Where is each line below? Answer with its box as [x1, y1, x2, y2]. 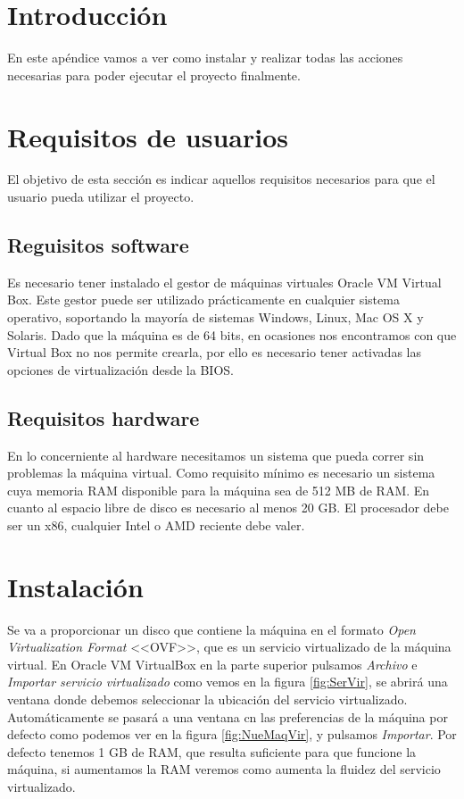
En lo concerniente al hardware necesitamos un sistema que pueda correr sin [7, 445, 425, 464]
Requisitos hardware [7, 404, 200, 431]
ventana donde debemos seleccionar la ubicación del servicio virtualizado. [7, 690, 408, 709]
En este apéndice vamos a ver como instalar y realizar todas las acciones [7, 48, 403, 67]
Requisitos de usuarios [7, 118, 288, 154]
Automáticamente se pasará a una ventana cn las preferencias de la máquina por [7, 707, 448, 726]
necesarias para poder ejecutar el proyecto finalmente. [7, 65, 301, 84]
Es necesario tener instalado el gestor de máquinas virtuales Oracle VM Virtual [7, 272, 442, 291]
